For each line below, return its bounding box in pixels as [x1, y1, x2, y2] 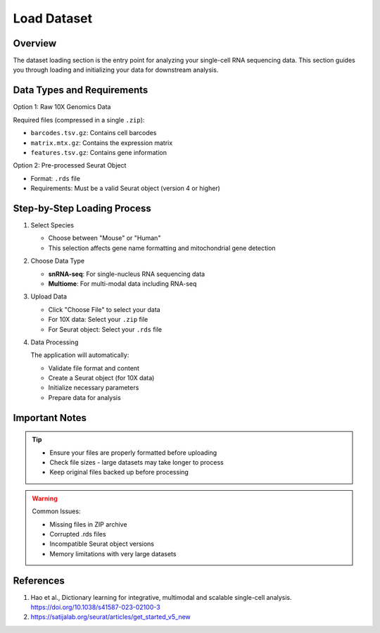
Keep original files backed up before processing [49, 468, 189, 477]
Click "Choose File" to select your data [48, 305, 161, 313]
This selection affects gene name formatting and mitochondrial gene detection [48, 244, 276, 252]
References [13, 575, 65, 587]
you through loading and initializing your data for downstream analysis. [13, 65, 219, 74]
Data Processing [30, 338, 79, 346]
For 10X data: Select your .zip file [48, 315, 148, 324]
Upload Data [30, 292, 67, 301]
